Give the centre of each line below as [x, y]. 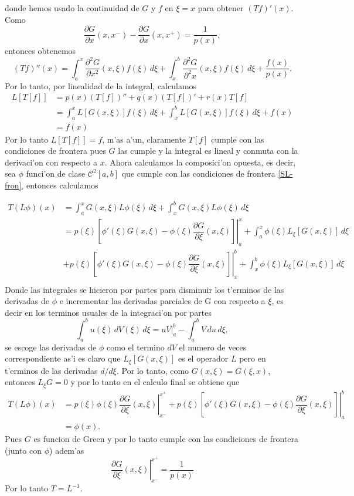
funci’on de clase [56, 173]
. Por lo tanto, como [153, 370]
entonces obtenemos [40, 51]
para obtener [221, 8]
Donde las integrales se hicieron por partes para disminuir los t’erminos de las [144, 289]
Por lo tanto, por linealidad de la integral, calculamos [101, 85]
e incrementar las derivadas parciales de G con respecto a [162, 301]
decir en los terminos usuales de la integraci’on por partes [108, 312]
